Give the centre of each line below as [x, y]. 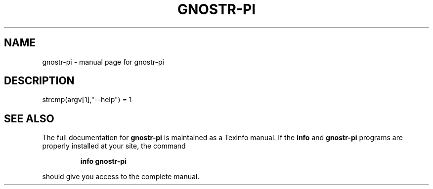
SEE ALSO [29, 118]
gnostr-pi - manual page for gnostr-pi [103, 62]
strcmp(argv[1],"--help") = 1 [87, 100]
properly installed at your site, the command [114, 146]
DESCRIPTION [39, 81]
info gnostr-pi [103, 161]
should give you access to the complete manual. [121, 177]
